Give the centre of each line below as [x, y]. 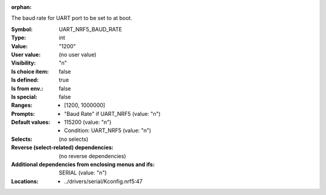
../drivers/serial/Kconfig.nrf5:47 [104, 181]
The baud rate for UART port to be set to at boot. [72, 18]
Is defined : [25, 80]
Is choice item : [30, 71]
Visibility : [24, 63]
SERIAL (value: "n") [83, 173]
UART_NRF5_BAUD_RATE [91, 29]
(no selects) [74, 139]
